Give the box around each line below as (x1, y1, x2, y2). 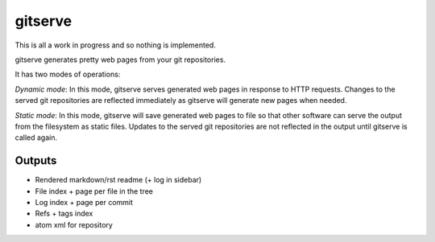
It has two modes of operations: (14, 69, 121, 80)
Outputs (14, 154, 57, 168)
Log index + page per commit (35, 197, 133, 207)
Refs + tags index (35, 209, 93, 219)
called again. (14, 133, 58, 142)
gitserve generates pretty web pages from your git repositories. (14, 55, 226, 64)
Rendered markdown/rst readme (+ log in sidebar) (35, 175, 202, 185)
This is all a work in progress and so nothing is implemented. (14, 40, 217, 50)
